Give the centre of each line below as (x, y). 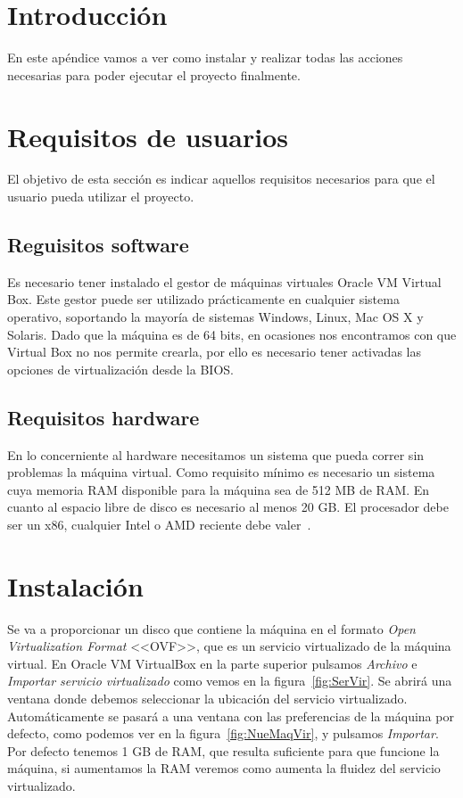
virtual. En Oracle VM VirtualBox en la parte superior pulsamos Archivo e (212, 663)
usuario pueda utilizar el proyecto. (101, 197)
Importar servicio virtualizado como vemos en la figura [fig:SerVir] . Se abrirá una (230, 681)
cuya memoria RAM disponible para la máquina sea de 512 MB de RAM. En (219, 489)
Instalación (75, 585)
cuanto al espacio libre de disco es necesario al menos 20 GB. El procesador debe (228, 507)
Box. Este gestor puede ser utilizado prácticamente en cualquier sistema (203, 299)
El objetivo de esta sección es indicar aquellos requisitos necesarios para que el (221, 179)
